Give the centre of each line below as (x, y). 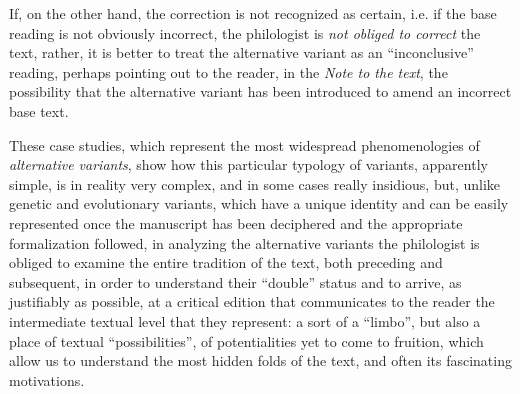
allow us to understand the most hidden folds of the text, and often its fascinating (260, 360)
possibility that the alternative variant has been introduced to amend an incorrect (260, 91)
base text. (39, 110)
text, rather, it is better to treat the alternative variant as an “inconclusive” (241, 52)
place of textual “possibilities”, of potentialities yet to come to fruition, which (246, 340)
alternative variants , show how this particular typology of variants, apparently (248, 164)
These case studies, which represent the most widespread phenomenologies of (244, 144)
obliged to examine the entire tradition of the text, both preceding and (226, 262)
